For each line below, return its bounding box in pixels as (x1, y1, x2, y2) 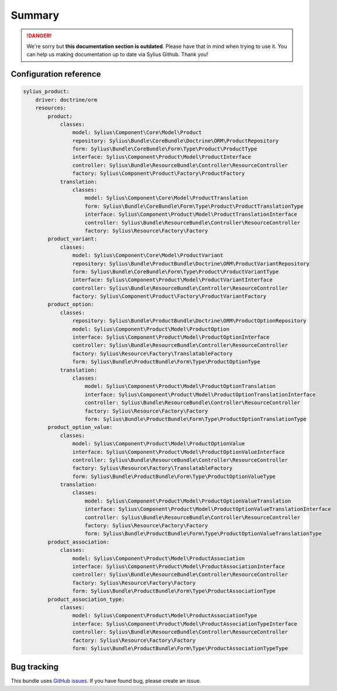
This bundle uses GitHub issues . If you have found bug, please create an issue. (11, 678, 201, 685)
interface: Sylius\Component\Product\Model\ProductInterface (72, 154, 251, 160)
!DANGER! (26, 32, 52, 39)
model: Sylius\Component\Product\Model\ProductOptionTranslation (85, 383, 276, 390)
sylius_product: (23, 88, 70, 95)
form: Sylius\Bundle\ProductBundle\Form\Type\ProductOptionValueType (72, 473, 276, 480)
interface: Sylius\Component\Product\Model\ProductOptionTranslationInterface (85, 391, 316, 398)
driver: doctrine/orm (35, 97, 98, 103)
